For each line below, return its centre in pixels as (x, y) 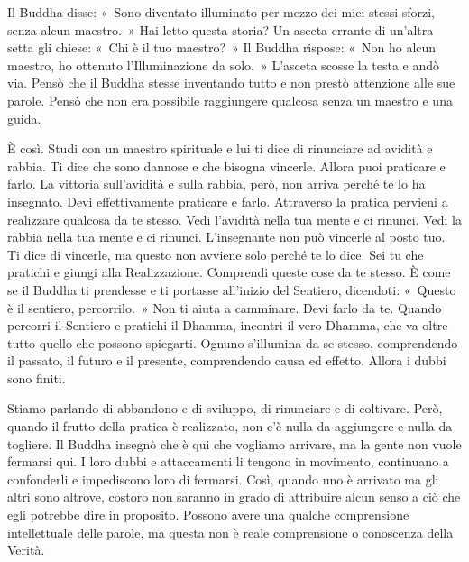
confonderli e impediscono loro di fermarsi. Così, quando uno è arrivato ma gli (223, 479)
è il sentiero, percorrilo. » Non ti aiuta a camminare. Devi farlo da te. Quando (225, 307)
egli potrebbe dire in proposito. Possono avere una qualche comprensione (208, 515)
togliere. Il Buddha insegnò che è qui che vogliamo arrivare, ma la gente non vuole (234, 443)
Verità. (26, 550)
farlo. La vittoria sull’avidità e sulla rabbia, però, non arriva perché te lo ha (216, 184)
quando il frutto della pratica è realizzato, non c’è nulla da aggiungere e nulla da (230, 426)
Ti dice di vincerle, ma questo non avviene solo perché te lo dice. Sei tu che (216, 254)
